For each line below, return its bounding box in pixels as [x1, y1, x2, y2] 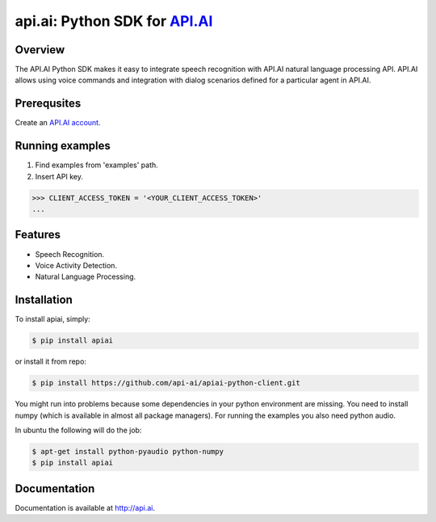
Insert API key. [35, 171, 84, 181]
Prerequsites [15, 97, 82, 111]
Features [15, 228, 61, 242]
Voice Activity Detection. [35, 260, 117, 270]
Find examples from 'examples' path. [35, 160, 159, 170]
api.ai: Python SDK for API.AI [15, 12, 213, 30]
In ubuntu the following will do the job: [15, 425, 142, 435]
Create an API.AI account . [15, 118, 101, 128]
